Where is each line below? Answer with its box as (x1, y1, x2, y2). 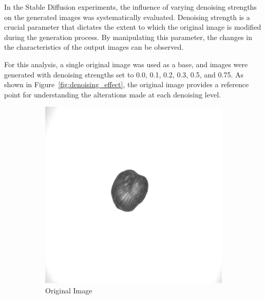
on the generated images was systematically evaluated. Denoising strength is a (4, 11, 250, 22)
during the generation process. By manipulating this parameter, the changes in (4, 31, 252, 42)
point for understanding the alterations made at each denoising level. (4, 89, 221, 99)
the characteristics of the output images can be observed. (4, 42, 184, 52)
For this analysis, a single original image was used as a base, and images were (4, 58, 248, 69)
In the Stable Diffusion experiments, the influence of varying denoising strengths (4, 2, 257, 12)
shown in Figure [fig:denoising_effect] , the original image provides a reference (4, 79, 249, 90)
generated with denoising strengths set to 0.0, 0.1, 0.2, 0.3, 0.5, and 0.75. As (4, 69, 243, 79)
